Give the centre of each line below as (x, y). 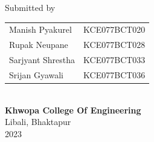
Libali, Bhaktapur (38, 122)
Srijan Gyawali (36, 74)
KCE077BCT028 (114, 45)
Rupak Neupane (39, 45)
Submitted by (30, 7)
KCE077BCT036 (114, 74)
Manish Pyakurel (40, 29)
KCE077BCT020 (114, 29)
